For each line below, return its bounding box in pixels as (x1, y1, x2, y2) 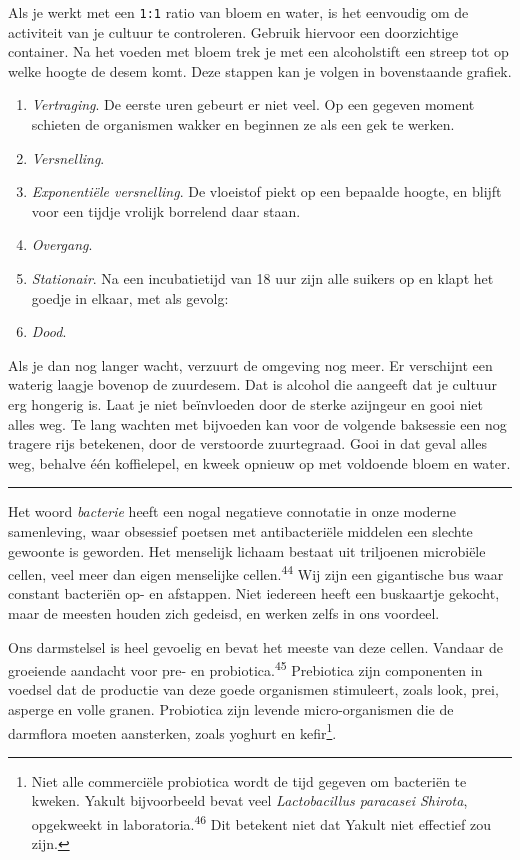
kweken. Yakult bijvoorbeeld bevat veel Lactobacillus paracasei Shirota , (31, 790, 468, 811)
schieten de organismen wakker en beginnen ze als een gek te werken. (31, 114, 455, 135)
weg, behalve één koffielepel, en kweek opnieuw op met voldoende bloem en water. (8, 452, 511, 473)
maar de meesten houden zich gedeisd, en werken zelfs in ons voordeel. (8, 602, 440, 623)
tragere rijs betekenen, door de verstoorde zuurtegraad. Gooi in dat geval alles (8, 433, 487, 454)
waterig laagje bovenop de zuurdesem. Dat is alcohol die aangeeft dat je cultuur (8, 374, 497, 395)
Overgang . (31, 234, 93, 255)
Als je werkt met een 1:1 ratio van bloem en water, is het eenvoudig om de (8, 2, 469, 22)
